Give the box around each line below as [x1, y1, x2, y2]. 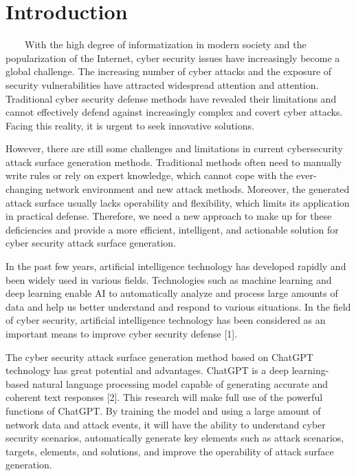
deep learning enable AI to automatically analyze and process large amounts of [5, 286, 338, 300]
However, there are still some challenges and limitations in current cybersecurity [5, 141, 344, 156]
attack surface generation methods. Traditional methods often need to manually [5, 154, 342, 169]
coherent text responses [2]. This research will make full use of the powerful [5, 390, 323, 404]
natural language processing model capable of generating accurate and [32, 376, 329, 391]
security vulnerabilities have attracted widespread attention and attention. [5, 77, 319, 92]
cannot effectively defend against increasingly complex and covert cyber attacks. [5, 105, 343, 119]
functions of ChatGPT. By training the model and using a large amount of [5, 403, 321, 417]
